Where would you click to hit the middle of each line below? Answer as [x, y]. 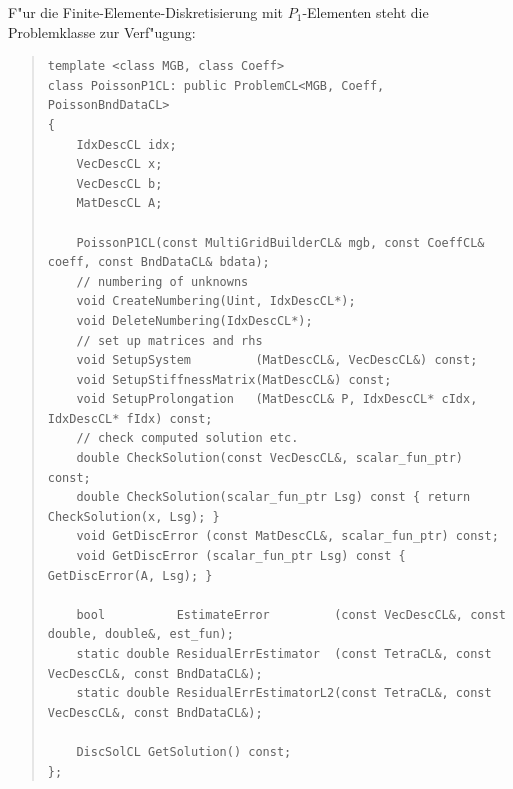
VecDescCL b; [119, 183]
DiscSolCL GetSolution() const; [184, 751]
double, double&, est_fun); [140, 634]
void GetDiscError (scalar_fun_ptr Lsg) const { [241, 556]
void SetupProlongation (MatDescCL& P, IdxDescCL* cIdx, [277, 399]
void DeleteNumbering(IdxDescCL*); [194, 320]
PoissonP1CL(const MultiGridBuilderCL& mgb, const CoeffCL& [280, 242]
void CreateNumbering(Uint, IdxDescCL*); [216, 301]
